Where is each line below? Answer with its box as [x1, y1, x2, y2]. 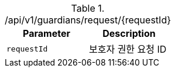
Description [102, 28, 156, 39]
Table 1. [71, 2, 105, 14]
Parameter [23, 28, 70, 39]
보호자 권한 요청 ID [88, 43, 167, 55]
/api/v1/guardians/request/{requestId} [5, 14, 171, 26]
